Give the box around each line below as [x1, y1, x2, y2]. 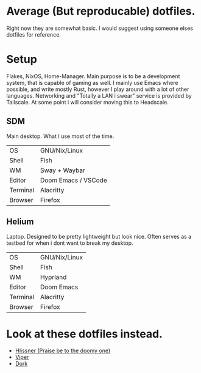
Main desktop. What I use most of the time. [6, 132, 115, 140]
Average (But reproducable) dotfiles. [6, 4, 196, 18]
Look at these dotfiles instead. [6, 327, 163, 341]
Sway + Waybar [40, 166, 85, 175]
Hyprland [40, 273, 67, 281]
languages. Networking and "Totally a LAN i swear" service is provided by [6, 92, 192, 99]
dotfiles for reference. [6, 31, 61, 38]
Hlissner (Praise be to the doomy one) [15, 347, 111, 355]
